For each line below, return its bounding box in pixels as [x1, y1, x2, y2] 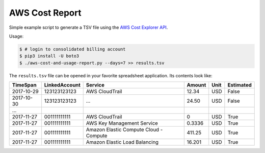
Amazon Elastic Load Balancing [86, 139, 159, 146]
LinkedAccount [44, 82, 81, 88]
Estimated [227, 82, 252, 88]
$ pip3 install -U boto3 [19, 53, 79, 59]
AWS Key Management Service [86, 120, 158, 127]
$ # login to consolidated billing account [19, 46, 126, 52]
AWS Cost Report [9, 7, 81, 18]
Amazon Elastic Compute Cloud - [86, 126, 163, 133]
